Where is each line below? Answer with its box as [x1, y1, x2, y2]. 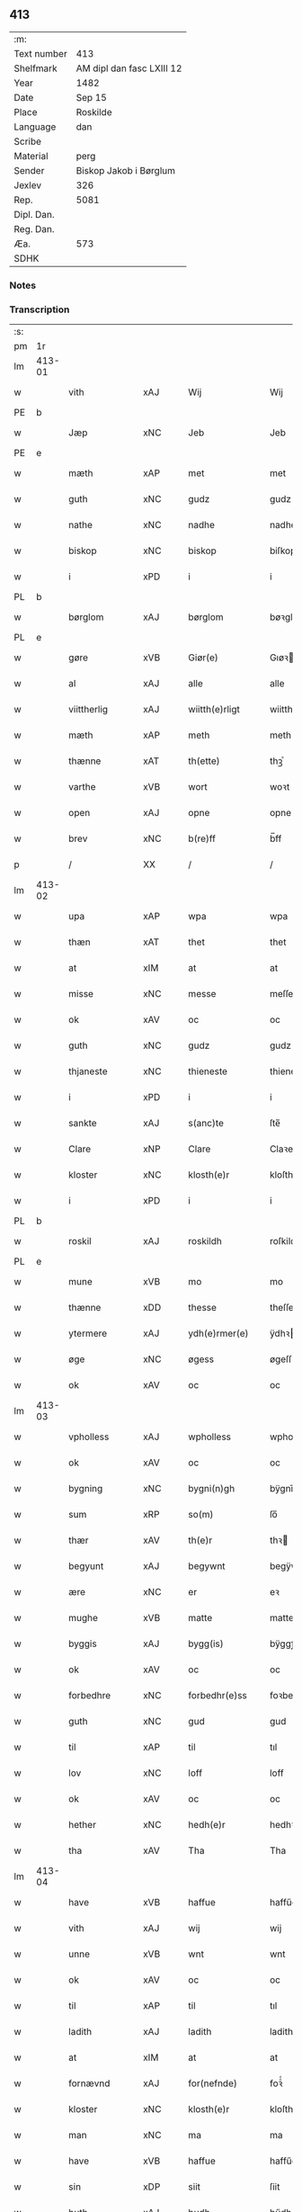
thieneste [188, 1065, 227, 1078]
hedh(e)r [188, 1819, 226, 1831]
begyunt [68, 1560, 104, 1572]
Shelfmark [13, 62, 58, 75]
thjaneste [68, 1065, 108, 1078]
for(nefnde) [188, 2077, 238, 2090]
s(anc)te [188, 1117, 225, 1130]
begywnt [188, 1560, 226, 1572]
